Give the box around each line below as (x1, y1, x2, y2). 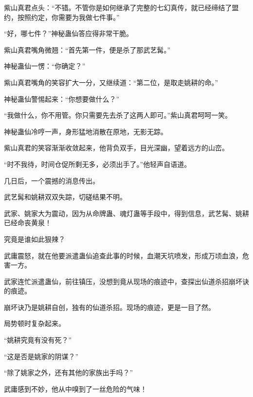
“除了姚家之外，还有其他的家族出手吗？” (4, 367, 133, 378)
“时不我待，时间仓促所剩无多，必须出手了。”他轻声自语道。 (4, 159, 191, 169)
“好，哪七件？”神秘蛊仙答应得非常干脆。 (4, 28, 133, 38)
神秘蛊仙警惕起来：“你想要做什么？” (4, 93, 120, 104)
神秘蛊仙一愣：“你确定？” (4, 61, 86, 71)
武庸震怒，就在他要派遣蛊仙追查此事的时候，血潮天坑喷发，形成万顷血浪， (4, 250, 242, 260)
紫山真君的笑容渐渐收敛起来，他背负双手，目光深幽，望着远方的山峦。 (4, 143, 229, 153)
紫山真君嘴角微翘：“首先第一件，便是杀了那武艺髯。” (4, 44, 171, 54)
